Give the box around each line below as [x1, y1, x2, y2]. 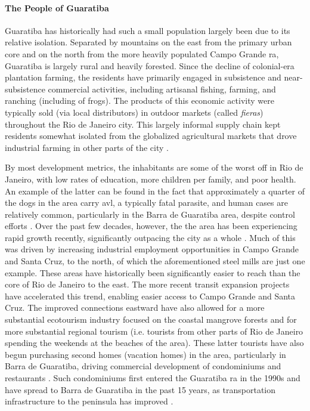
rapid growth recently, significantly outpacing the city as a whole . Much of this [5, 231, 296, 243]
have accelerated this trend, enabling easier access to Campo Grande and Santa [5, 289, 296, 302]
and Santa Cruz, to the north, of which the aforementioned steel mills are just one [5, 255, 305, 267]
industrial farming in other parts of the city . [5, 141, 169, 153]
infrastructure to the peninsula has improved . [5, 395, 173, 407]
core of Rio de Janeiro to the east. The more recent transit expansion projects [5, 278, 290, 291]
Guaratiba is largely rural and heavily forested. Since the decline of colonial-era [5, 59, 294, 72]
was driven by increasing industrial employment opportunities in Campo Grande [5, 243, 299, 255]
